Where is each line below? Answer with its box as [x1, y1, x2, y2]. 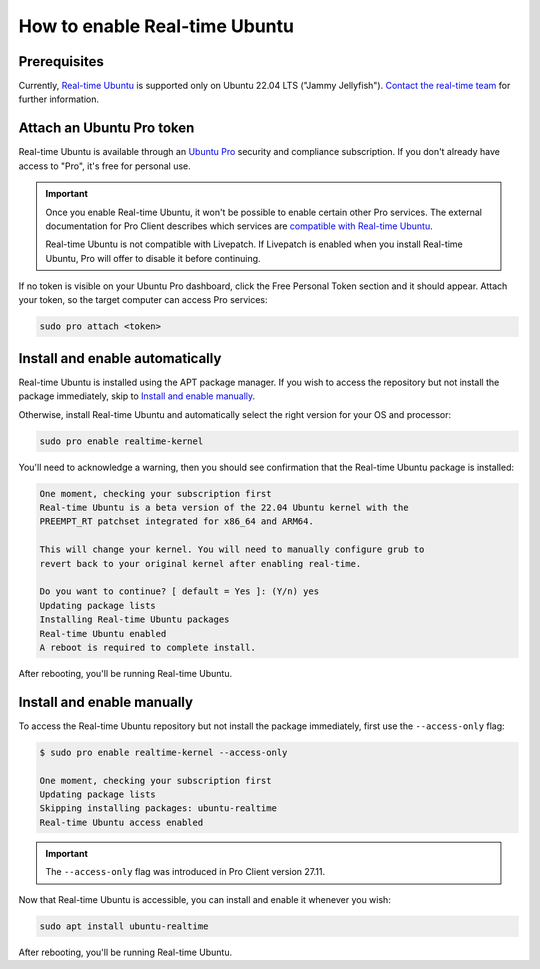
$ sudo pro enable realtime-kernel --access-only [39, 746, 288, 758]
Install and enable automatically [18, 350, 222, 367]
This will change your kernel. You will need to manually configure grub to [39, 544, 425, 555]
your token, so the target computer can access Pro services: [18, 294, 269, 306]
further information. [18, 93, 100, 105]
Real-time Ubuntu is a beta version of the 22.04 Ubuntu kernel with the [39, 502, 409, 514]
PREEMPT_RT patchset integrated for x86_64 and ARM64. [39, 516, 314, 527]
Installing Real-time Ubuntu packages [39, 614, 230, 625]
